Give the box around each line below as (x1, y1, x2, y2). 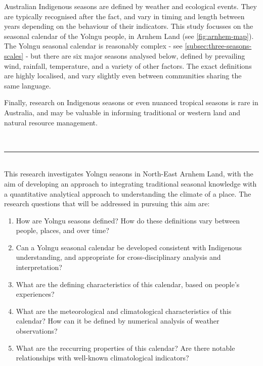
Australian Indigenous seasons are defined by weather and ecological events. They (4, 1, 257, 11)
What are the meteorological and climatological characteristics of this (16, 305, 232, 316)
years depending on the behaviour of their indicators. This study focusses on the (4, 21, 253, 31)
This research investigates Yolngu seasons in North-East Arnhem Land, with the (4, 168, 253, 179)
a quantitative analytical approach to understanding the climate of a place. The (4, 188, 251, 199)
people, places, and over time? (16, 225, 109, 236)
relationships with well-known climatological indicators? (16, 352, 189, 363)
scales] (4, 50, 24, 61)
